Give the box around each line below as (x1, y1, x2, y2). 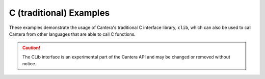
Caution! (22, 45, 41, 51)
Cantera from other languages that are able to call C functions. (9, 31, 136, 37)
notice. (22, 61, 36, 67)
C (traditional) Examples (9, 7, 110, 18)
